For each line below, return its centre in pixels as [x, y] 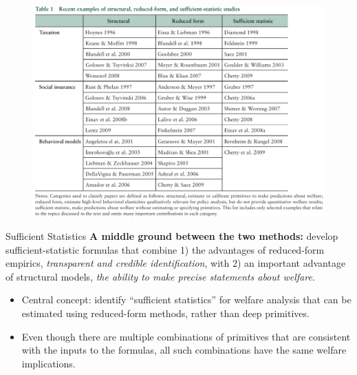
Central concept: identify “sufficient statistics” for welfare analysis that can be [186, 300]
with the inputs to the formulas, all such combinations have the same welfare [184, 350]
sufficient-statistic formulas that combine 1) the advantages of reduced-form [165, 249]
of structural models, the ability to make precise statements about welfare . [160, 276]
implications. [48, 363]
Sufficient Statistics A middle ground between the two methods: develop [172, 236]
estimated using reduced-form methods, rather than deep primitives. [165, 313]
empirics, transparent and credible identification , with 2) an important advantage [176, 263]
